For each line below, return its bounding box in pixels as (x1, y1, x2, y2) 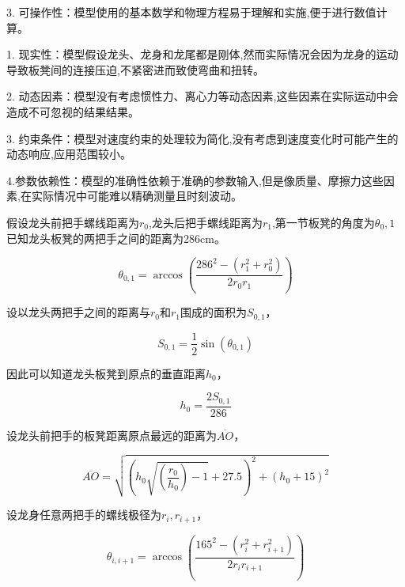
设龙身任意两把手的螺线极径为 (6, 506, 161, 523)
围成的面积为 (180, 304, 248, 320)
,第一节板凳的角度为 (271, 214, 375, 230)
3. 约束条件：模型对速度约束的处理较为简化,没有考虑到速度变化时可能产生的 (6, 130, 399, 146)
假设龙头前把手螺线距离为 (6, 214, 139, 230)
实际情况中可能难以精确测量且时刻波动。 (31, 187, 242, 204)
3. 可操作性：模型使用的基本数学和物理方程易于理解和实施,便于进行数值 (6, 4, 377, 20)
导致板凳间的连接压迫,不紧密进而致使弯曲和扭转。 (6, 61, 264, 78)
